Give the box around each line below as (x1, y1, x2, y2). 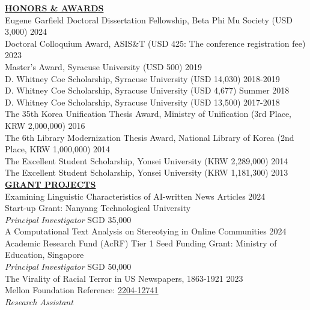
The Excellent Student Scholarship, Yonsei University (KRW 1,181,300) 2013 (5, 166, 288, 179)
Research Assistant (5, 295, 73, 308)
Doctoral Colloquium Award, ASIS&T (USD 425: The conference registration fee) (5, 37, 306, 49)
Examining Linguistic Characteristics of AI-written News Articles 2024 (5, 189, 266, 202)
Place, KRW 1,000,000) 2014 (5, 143, 110, 155)
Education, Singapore (5, 248, 84, 261)
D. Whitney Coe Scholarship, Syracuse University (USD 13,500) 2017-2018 (5, 95, 280, 108)
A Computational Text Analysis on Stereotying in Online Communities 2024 (5, 225, 287, 237)
